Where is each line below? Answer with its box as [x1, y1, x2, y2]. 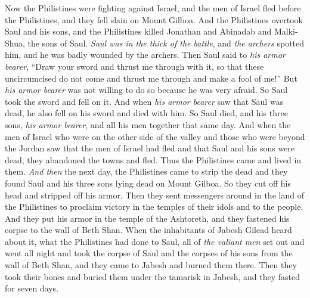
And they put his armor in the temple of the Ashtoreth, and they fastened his [5, 212, 290, 224]
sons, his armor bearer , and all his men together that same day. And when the [5, 118, 291, 131]
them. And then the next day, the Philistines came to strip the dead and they [5, 165, 288, 178]
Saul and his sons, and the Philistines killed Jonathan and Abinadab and [5, 25, 272, 38]
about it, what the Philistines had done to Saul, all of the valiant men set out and [5, 235, 305, 247]
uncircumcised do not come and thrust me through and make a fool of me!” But [5, 72, 297, 84]
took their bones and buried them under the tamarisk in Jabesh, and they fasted [5, 270, 300, 283]
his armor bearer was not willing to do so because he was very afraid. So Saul [5, 83, 288, 96]
